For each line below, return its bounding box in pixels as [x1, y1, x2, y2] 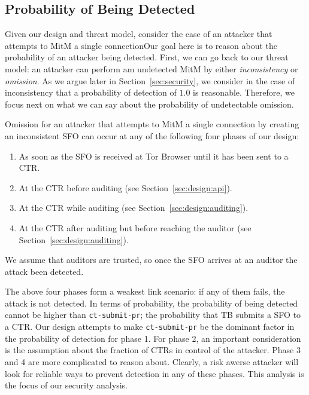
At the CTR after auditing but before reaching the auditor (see [19, 221, 252, 234]
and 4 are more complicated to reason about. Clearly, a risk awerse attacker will [5, 355, 299, 368]
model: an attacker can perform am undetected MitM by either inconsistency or [5, 62, 298, 75]
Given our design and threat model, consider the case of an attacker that [5, 27, 272, 40]
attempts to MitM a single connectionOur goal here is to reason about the [5, 39, 278, 51]
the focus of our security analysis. [5, 379, 128, 391]
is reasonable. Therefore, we [193, 86, 295, 99]
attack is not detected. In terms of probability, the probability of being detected [5, 296, 298, 309]
